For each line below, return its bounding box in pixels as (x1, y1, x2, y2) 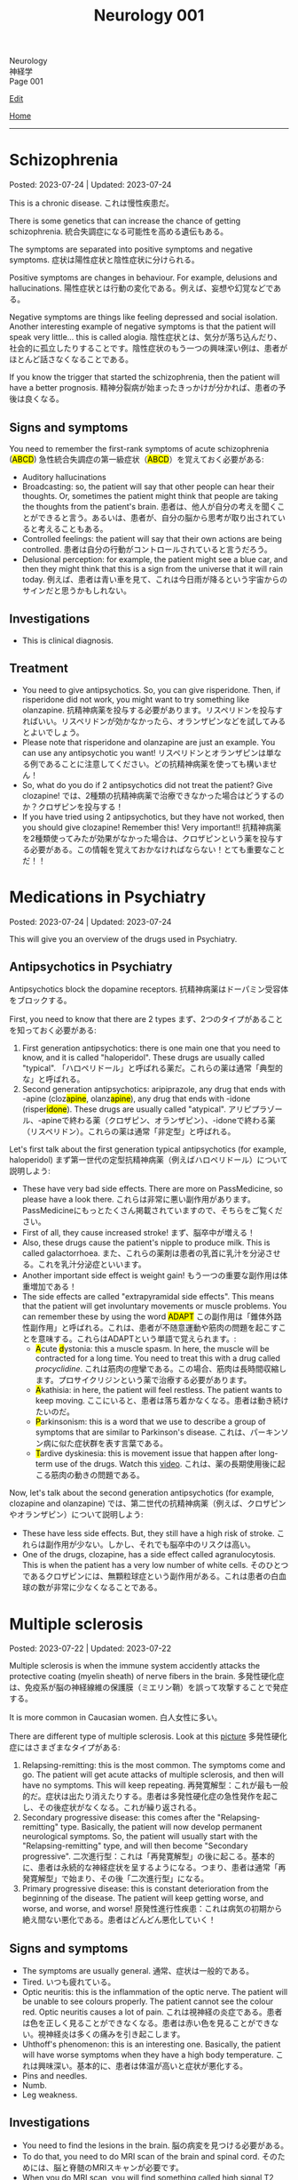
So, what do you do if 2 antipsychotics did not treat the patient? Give (21, 779, 273, 790)
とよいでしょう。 (21, 727, 84, 737)
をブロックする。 (9, 995, 72, 1006)
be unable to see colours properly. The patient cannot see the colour (21, 1996, 274, 2007)
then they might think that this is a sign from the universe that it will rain (21, 563, 284, 574)
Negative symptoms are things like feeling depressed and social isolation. (9, 312, 278, 323)
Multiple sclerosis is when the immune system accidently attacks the (9, 1661, 260, 1671)
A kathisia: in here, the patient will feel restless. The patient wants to (35, 1385, 282, 1396)
